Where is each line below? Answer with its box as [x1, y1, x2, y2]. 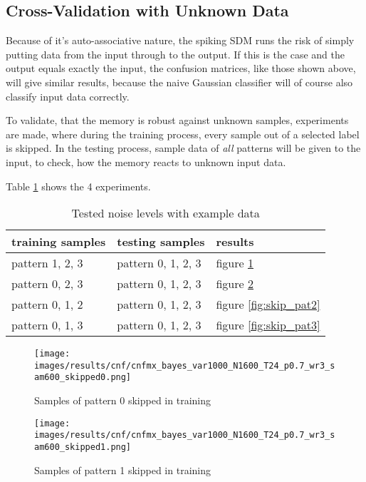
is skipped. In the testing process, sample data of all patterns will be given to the [6, 140, 361, 155]
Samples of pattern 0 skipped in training [34, 393, 211, 408]
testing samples [117, 233, 205, 250]
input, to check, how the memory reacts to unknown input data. [6, 154, 286, 169]
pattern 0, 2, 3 [11, 275, 83, 292]
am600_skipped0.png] [34, 372, 132, 383]
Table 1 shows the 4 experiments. [6, 178, 151, 193]
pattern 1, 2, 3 [11, 255, 83, 272]
